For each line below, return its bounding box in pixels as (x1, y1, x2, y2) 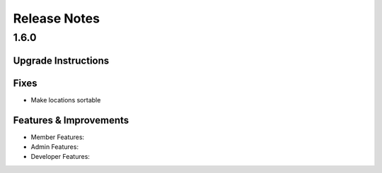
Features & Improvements (13, 114, 129, 126)
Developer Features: (30, 153, 90, 161)
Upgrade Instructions (13, 54, 110, 66)
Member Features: (30, 133, 85, 141)
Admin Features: (30, 143, 79, 151)
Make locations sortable (30, 95, 101, 104)
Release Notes (13, 11, 100, 26)
